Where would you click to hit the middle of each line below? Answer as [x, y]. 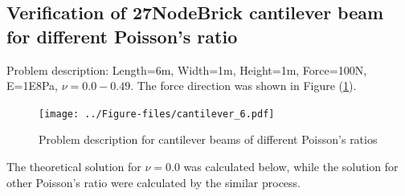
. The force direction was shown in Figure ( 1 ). [243, 86]
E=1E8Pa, [32, 86]
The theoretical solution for [74, 167]
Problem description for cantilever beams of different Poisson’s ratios [208, 139]
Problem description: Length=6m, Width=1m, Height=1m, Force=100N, [187, 69]
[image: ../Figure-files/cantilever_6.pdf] [157, 114]
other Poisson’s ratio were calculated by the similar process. [153, 182]
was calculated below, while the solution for [291, 167]
